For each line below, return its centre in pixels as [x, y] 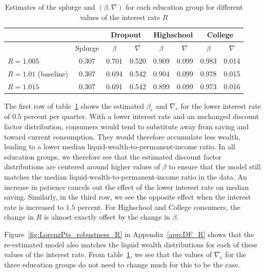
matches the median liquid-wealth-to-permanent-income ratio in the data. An [126, 177]
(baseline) [53, 73]
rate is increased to [34, 207]
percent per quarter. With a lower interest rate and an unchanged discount [141, 116]
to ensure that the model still [215, 167]
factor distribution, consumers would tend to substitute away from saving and [127, 126]
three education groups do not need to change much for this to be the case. [122, 264]
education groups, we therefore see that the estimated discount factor [113, 156]
